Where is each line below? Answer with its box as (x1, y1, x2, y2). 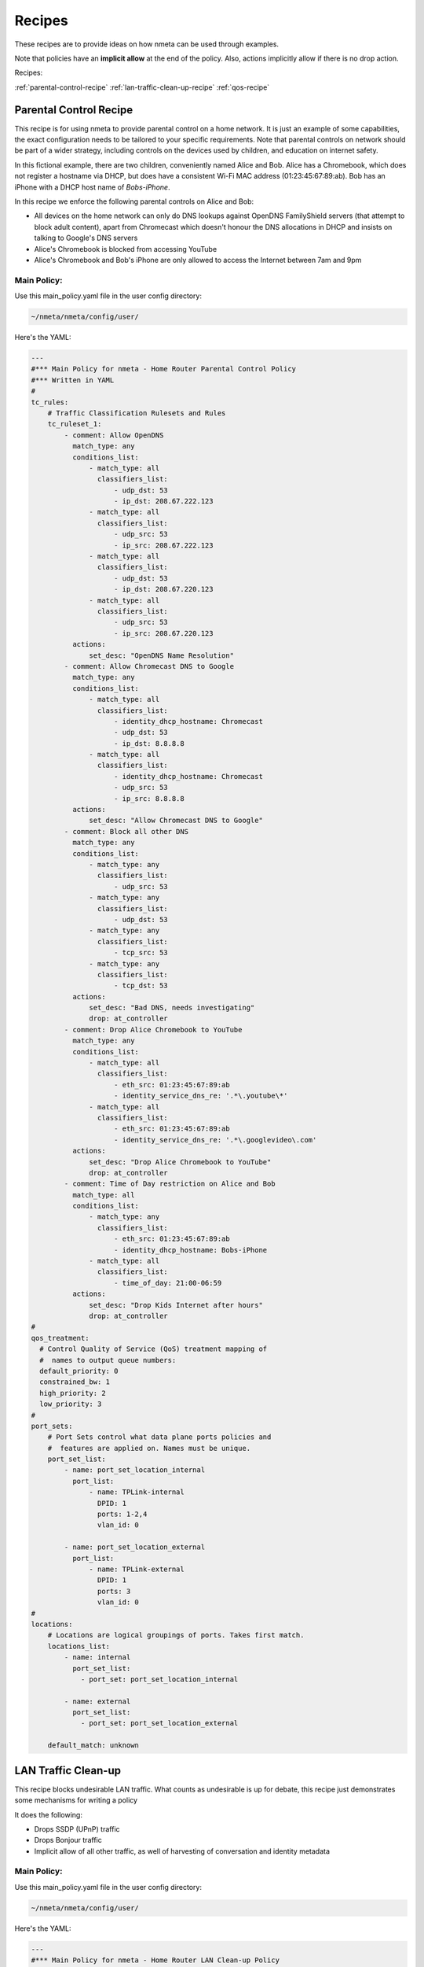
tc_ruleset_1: (47, 419, 102, 429)
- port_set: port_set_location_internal (80, 1674, 239, 1684)
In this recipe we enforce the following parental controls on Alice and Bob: (14, 197, 254, 206)
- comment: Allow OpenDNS (64, 430, 164, 440)
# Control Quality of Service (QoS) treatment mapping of (39, 1345, 268, 1353)
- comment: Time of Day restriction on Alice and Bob (64, 1179, 276, 1188)
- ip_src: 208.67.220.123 (114, 629, 214, 637)
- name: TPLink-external (89, 1564, 185, 1574)
